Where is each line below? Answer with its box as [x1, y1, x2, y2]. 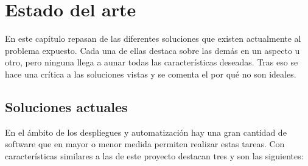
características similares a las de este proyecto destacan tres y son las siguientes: [5, 149, 304, 162]
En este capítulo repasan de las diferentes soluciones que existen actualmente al [5, 32, 301, 45]
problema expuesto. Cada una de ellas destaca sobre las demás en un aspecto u [5, 44, 300, 56]
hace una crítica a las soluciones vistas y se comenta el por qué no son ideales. [5, 67, 296, 80]
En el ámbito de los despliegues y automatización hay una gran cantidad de [5, 125, 287, 138]
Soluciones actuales [5, 97, 128, 116]
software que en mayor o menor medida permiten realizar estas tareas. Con [5, 138, 285, 150]
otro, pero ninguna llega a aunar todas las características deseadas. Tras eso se [5, 56, 298, 68]
